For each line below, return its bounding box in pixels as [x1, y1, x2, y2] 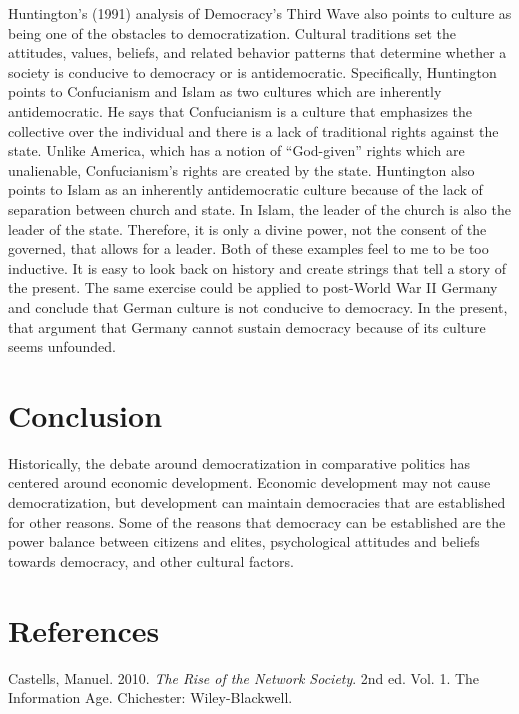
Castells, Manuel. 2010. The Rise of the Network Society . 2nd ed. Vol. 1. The [8, 667, 480, 688]
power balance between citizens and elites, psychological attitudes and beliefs [8, 531, 480, 552]
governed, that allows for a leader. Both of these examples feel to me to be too [8, 238, 489, 259]
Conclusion [8, 394, 163, 435]
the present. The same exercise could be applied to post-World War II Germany [8, 277, 498, 298]
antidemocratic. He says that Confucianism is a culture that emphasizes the [8, 100, 473, 121]
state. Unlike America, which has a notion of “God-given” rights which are [8, 140, 465, 161]
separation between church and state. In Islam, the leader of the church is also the [8, 198, 511, 219]
